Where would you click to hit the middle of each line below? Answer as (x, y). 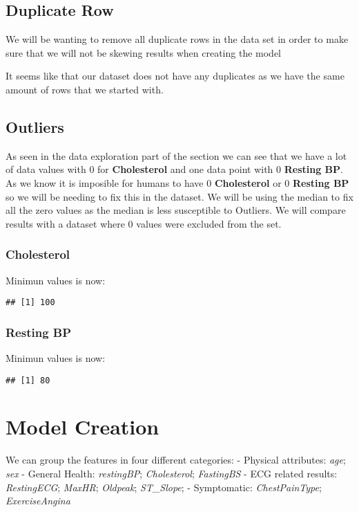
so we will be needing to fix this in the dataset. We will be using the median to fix (179, 196)
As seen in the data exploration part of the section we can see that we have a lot (176, 155)
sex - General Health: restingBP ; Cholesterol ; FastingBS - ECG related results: (172, 473)
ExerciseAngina (38, 501)
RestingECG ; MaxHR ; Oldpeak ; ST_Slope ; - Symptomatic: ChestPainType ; (164, 487)
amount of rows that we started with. (85, 89)
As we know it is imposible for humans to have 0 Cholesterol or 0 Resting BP (177, 182)
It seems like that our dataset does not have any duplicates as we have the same (175, 76)
